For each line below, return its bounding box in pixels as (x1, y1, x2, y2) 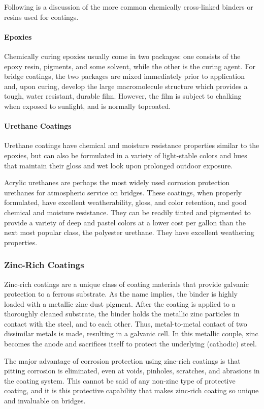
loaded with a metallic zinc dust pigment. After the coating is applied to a (4, 298, 236, 309)
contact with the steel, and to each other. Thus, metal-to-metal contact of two (4, 318, 247, 329)
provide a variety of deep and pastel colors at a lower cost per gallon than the (4, 217, 246, 227)
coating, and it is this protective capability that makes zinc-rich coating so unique (4, 385, 259, 396)
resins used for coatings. (4, 11, 79, 22)
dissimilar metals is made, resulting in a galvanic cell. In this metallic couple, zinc (4, 328, 258, 339)
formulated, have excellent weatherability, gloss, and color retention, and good (4, 197, 247, 208)
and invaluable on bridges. (4, 395, 86, 406)
